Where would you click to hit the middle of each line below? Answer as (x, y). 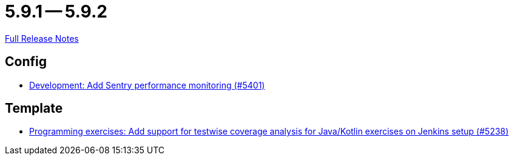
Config (26, 62)
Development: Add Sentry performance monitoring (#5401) (147, 85)
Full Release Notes (42, 38)
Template (34, 108)
